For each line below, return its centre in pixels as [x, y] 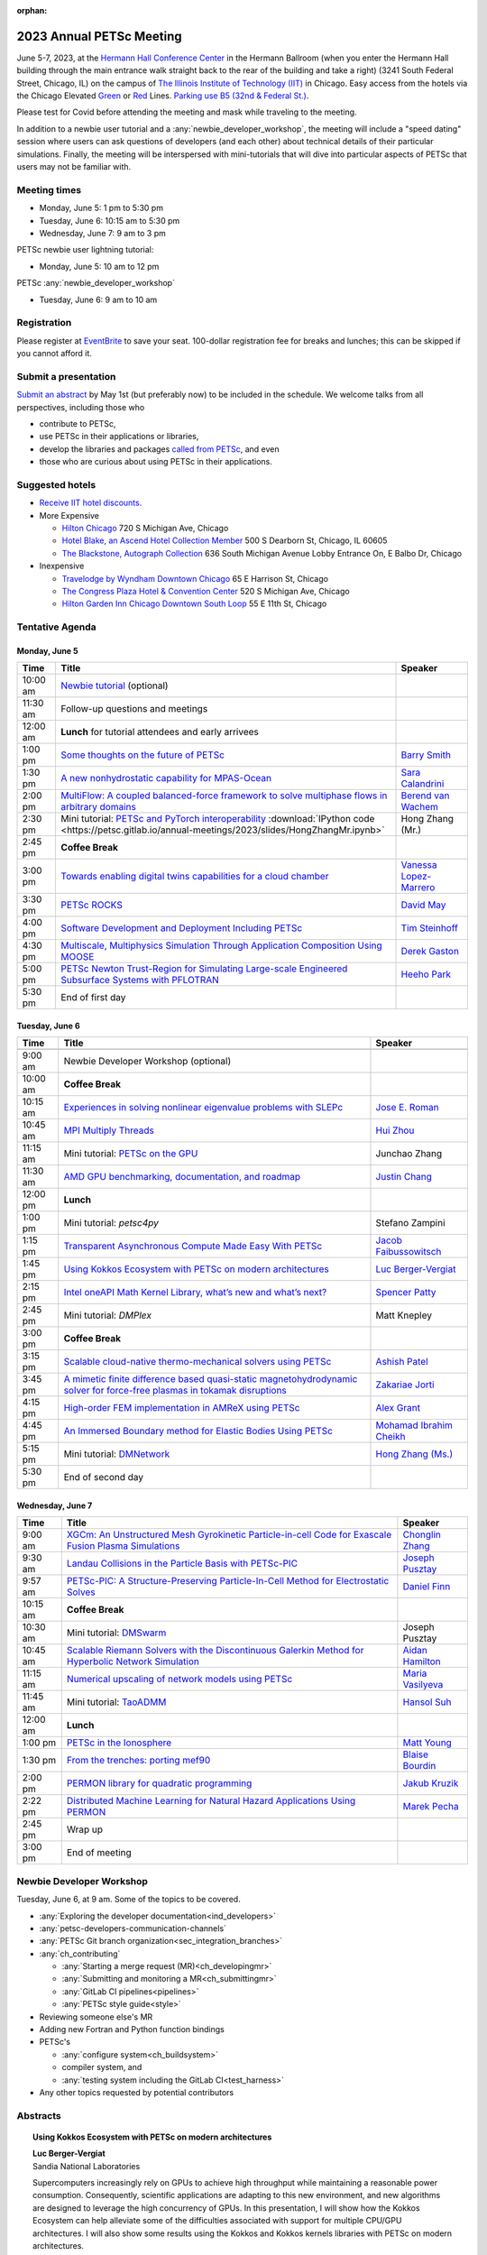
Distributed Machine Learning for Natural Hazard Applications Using [211, 1801]
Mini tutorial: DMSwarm [116, 1633]
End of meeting [99, 1853]
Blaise [415, 1754]
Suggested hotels [56, 484]
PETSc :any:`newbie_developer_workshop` [96, 283]
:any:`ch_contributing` [80, 1954]
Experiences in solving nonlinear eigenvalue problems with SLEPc [203, 1108]
